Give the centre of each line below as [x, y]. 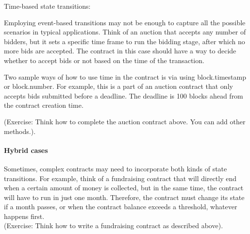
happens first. [24, 216]
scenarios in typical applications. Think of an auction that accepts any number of [125, 32]
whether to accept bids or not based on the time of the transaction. [104, 60]
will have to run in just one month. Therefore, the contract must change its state [124, 197]
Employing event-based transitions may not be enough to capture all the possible [125, 22]
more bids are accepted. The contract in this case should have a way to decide [120, 51]
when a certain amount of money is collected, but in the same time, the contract [124, 188]
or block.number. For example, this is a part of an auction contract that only [118, 86]
